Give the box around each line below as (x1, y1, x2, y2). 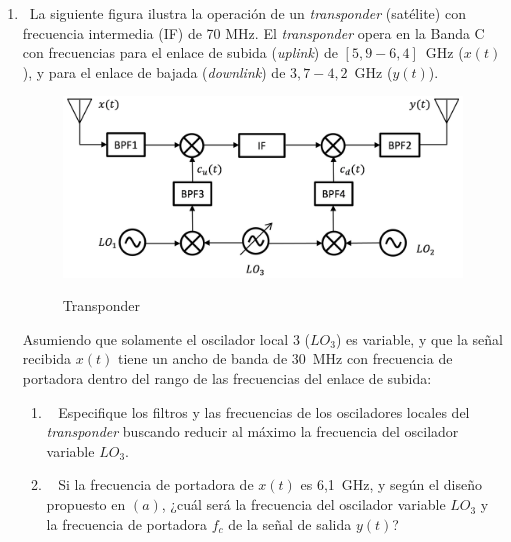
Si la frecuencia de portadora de (58, 474, 254, 495)
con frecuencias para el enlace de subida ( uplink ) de (22, 42, 338, 63)
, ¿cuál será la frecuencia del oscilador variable (161, 494, 446, 515)
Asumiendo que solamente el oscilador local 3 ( (22, 328, 311, 349)
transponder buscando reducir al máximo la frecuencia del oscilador (46, 421, 459, 442)
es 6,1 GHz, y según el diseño (300, 474, 483, 495)
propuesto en (46, 494, 126, 515)
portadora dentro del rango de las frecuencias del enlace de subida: (22, 368, 432, 389)
